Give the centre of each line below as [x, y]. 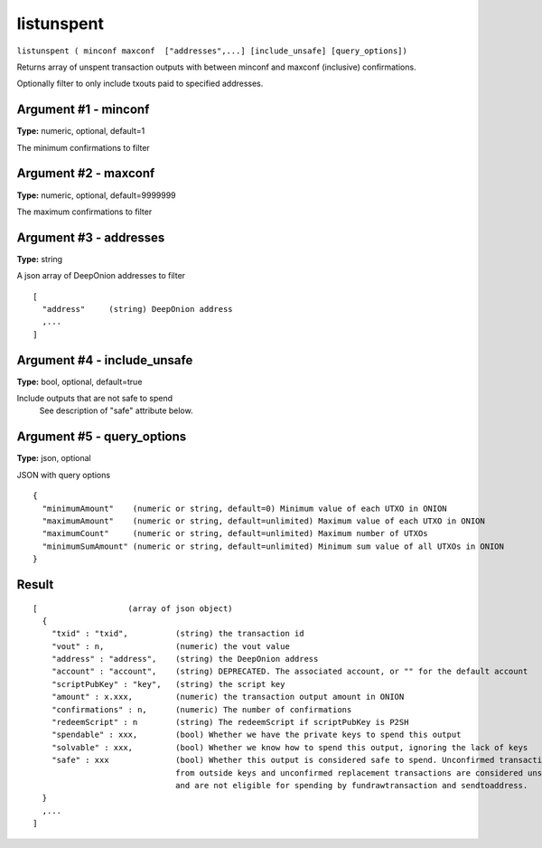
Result [35, 584]
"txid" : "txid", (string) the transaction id [178, 634]
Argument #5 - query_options [102, 437]
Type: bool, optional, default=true [79, 382]
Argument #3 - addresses [91, 237]
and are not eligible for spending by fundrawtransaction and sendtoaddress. [351, 785]
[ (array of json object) [133, 608]
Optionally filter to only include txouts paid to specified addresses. [140, 84]
